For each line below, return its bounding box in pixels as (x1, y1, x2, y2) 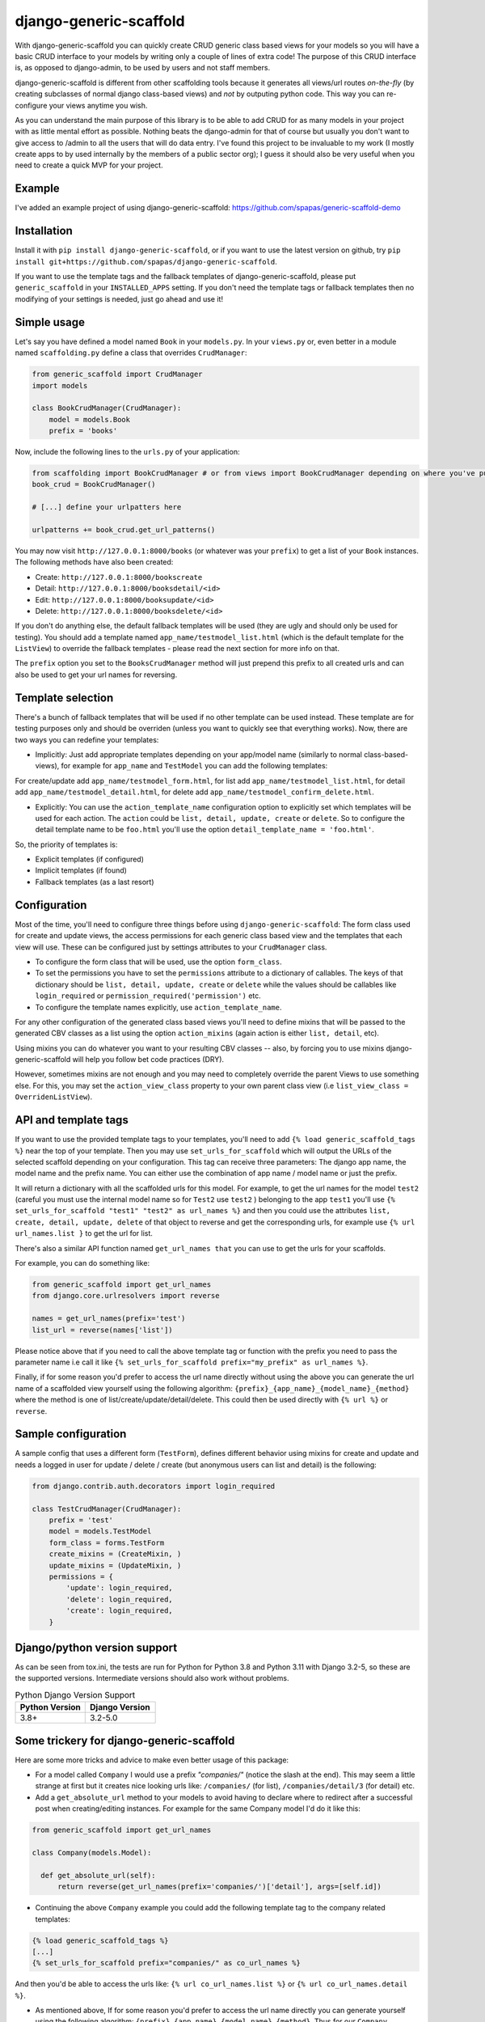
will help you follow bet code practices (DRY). (72, 1055, 225, 1064)
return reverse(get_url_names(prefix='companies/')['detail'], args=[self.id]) (57, 1882, 382, 1892)
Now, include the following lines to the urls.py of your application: (15, 447, 240, 457)
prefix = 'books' (48, 426, 118, 436)
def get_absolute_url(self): (40, 1871, 157, 1880)
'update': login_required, (65, 1584, 173, 1593)
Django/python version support (15, 1640, 178, 1654)
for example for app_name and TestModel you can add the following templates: (61, 761, 328, 771)
